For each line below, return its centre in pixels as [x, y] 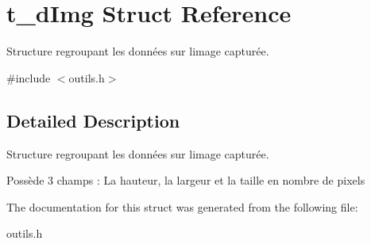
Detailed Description [93, 120]
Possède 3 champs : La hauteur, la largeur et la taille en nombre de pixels [186, 180]
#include [29, 77]
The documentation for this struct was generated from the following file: [182, 206]
